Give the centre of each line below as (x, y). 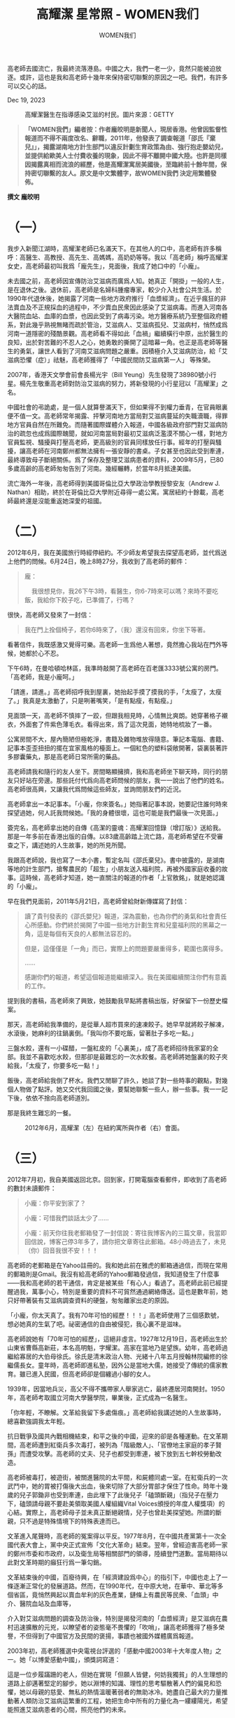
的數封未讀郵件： (32, 1188)
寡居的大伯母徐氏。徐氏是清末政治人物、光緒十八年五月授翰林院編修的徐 (123, 1356)
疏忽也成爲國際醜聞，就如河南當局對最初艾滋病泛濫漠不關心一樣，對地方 (123, 433)
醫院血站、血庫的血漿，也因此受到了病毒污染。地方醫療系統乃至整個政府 (117, 315)
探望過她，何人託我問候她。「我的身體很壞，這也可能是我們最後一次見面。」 (114, 812)
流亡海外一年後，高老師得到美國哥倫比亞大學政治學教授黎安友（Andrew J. (114, 483)
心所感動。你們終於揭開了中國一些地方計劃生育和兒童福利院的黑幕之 (122, 925)
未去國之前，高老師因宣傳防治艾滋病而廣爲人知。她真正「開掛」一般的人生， (117, 280)
